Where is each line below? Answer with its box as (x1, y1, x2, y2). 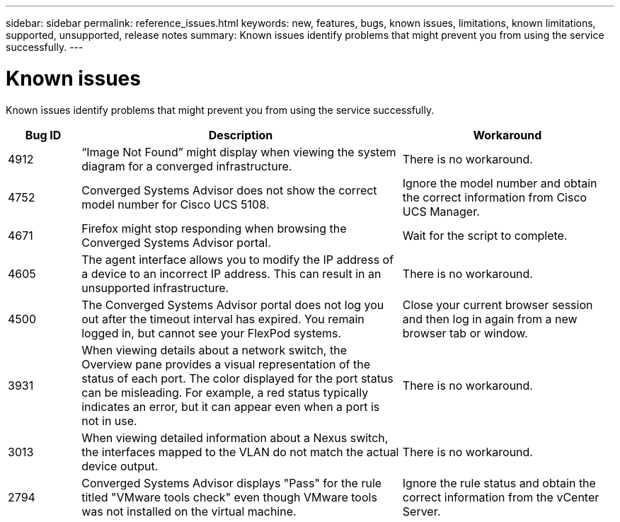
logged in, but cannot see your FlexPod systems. (81, 325, 342, 340)
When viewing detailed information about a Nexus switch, (81, 430, 389, 445)
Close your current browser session (402, 297, 593, 312)
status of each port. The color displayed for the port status (81, 371, 394, 385)
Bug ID (25, 127, 62, 142)
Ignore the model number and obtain (402, 175, 597, 190)
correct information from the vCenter (402, 489, 599, 504)
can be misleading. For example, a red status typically (81, 385, 369, 400)
